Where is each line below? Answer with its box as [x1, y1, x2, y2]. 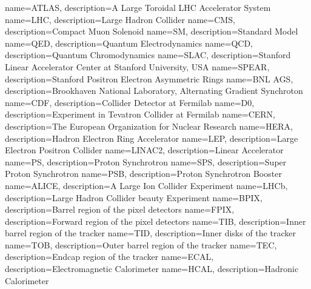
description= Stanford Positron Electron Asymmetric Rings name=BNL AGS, [5, 72, 293, 85]
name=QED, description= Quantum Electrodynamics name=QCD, [5, 36, 253, 49]
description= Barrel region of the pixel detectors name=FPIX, [5, 203, 235, 216]
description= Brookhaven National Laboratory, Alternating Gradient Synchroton [5, 84, 303, 97]
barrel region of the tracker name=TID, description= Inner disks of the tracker [5, 227, 296, 239]
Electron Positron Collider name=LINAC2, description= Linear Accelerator [5, 144, 284, 156]
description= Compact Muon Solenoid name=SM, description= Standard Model [5, 25, 298, 38]
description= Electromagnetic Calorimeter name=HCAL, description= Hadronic [5, 262, 299, 275]
